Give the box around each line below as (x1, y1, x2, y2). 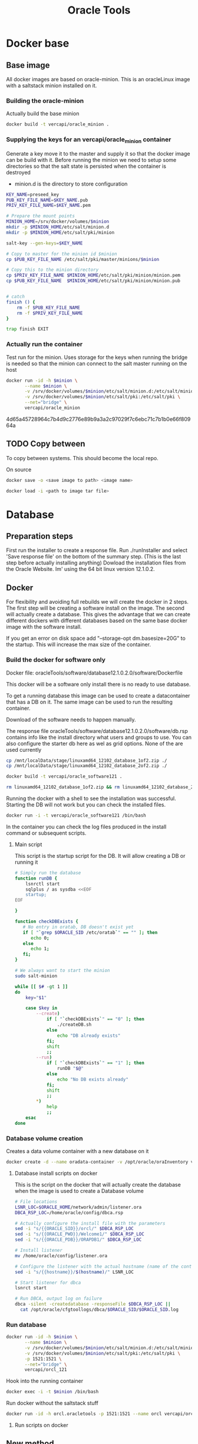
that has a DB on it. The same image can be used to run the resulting (6, 698, 173, 705)
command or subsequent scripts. (6, 829, 87, 837)
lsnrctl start (25, 881, 60, 887)
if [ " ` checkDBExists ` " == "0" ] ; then (46, 1016, 144, 1022)
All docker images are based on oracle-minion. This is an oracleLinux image (6, 76, 190, 82)
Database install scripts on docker (14, 1169, 98, 1177)
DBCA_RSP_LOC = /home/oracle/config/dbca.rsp (14, 1210, 124, 1215)
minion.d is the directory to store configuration (14, 180, 128, 187)
